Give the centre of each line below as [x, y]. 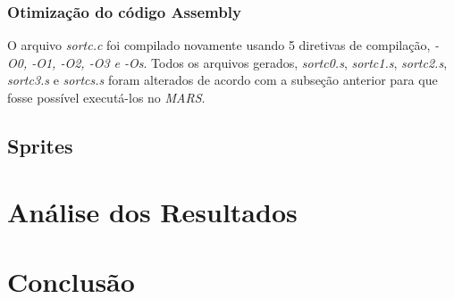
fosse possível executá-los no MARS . [106, 97]
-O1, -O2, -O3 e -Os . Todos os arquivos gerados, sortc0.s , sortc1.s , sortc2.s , [240, 62]
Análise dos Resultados [152, 211]
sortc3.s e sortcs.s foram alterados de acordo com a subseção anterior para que [223, 80]
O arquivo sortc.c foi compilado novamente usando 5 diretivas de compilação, [219, 45]
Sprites [40, 145]
